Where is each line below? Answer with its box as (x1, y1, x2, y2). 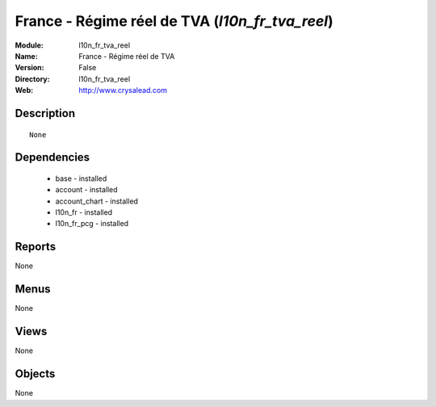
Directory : (15, 73, 50, 84)
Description (15, 106, 76, 120)
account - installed (55, 185, 118, 195)
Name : (15, 51, 38, 61)
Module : (15, 40, 44, 50)
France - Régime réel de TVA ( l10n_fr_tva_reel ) (15, 12, 334, 30)
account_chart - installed (55, 196, 139, 206)
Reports (15, 240, 57, 254)
